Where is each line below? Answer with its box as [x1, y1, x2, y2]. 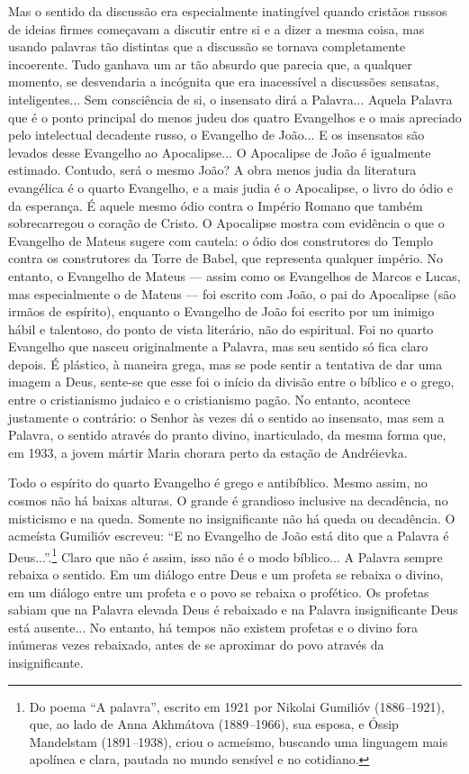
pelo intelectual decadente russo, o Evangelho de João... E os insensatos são [8, 125, 425, 144]
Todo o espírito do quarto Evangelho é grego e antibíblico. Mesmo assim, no [8, 473, 428, 492]
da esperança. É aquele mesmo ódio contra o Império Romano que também [8, 196, 423, 214]
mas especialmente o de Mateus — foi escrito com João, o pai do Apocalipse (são [8, 284, 456, 303]
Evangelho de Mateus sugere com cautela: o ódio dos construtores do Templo [8, 231, 433, 250]
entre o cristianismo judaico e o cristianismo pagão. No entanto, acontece [8, 390, 410, 409]
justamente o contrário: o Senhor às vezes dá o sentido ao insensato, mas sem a [8, 407, 445, 426]
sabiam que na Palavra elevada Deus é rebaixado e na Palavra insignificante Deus [8, 600, 458, 619]
